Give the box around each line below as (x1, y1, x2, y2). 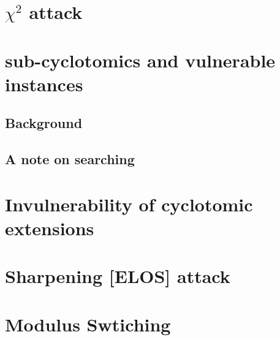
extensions (5, 215, 94, 240)
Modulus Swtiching (5, 311, 171, 336)
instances (5, 71, 83, 96)
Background (5, 113, 83, 132)
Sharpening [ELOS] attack (5, 263, 230, 289)
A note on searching (5, 149, 135, 168)
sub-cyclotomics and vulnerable (5, 47, 276, 72)
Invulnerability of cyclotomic (5, 191, 253, 216)
